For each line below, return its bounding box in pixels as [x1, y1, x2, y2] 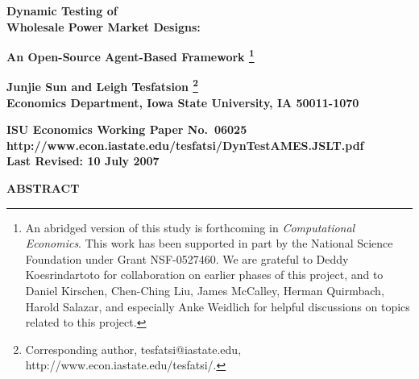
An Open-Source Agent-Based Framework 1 [6, 46, 255, 65]
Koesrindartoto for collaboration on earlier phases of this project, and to [25, 266, 384, 283]
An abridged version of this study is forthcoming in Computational [25, 219, 355, 235]
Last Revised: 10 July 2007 [6, 152, 160, 169]
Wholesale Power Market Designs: [6, 18, 201, 35]
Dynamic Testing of [6, 2, 118, 19]
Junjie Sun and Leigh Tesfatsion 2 [6, 76, 198, 95]
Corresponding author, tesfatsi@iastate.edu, [25, 340, 242, 357]
